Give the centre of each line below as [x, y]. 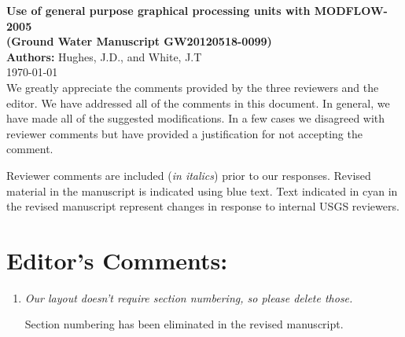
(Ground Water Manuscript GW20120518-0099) [139, 41]
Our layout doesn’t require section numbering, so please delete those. [189, 297]
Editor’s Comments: [117, 260]
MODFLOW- [351, 10]
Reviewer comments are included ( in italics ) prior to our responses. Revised [189, 175]
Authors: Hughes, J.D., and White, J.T [104, 56]
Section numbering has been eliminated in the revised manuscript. [184, 324]
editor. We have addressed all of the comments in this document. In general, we [198, 103]
